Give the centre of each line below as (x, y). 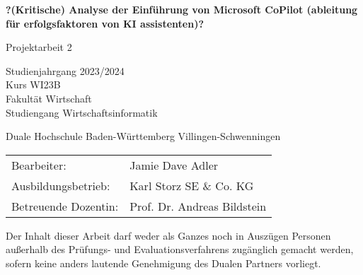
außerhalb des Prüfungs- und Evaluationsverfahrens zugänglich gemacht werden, (180, 249)
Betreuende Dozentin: (65, 206)
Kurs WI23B (33, 84)
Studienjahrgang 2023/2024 (65, 70)
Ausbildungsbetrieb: (61, 185)
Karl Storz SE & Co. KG (192, 185)
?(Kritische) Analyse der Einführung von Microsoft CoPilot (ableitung (182, 9)
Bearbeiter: (39, 165)
